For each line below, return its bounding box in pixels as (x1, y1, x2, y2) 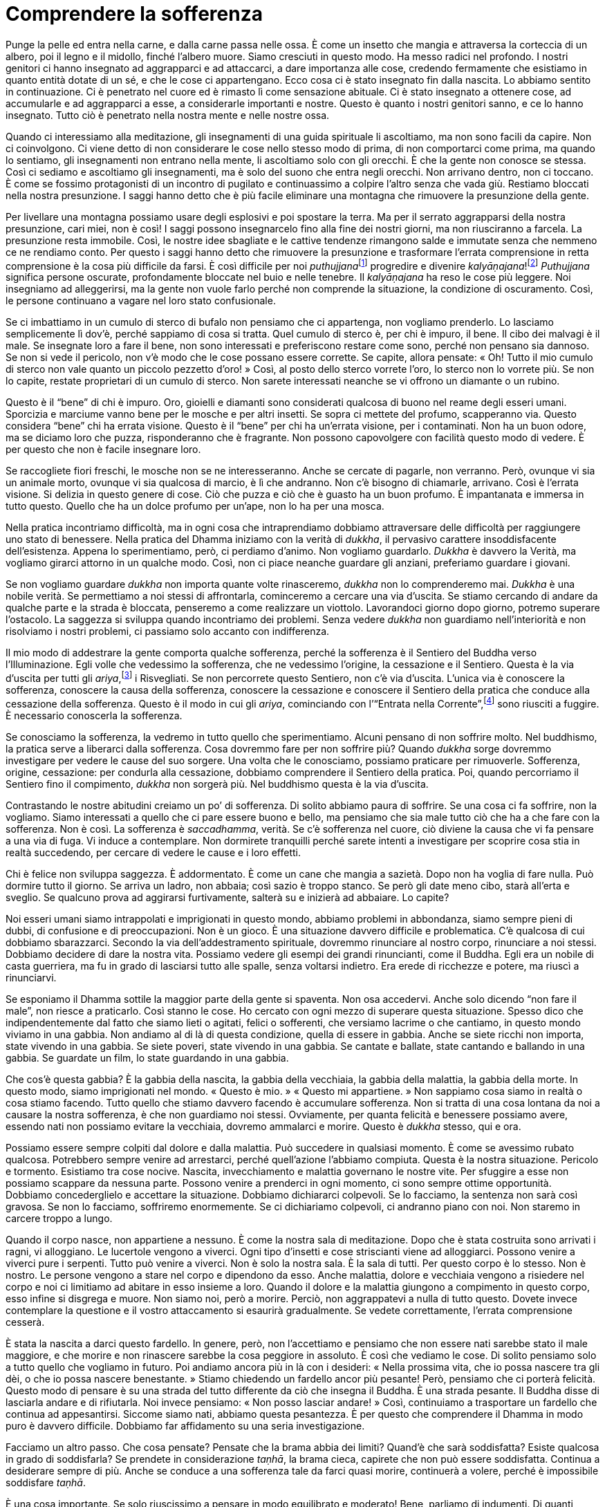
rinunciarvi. (6, 971, 57, 983)
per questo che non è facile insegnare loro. (6, 443, 201, 456)
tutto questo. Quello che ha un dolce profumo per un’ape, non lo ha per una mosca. (6, 500, 384, 512)
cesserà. (6, 1315, 45, 1328)
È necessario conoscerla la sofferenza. (6, 709, 183, 721)
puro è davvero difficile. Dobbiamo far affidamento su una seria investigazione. (6, 1419, 365, 1432)
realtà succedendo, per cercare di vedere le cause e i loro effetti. (6, 846, 301, 858)
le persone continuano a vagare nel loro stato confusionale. (6, 295, 276, 307)
